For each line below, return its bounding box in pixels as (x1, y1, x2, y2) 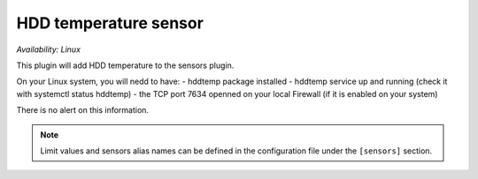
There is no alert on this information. (16, 105, 150, 116)
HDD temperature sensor (16, 13, 204, 33)
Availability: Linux (16, 44, 81, 55)
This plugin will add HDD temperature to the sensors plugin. (16, 60, 235, 71)
